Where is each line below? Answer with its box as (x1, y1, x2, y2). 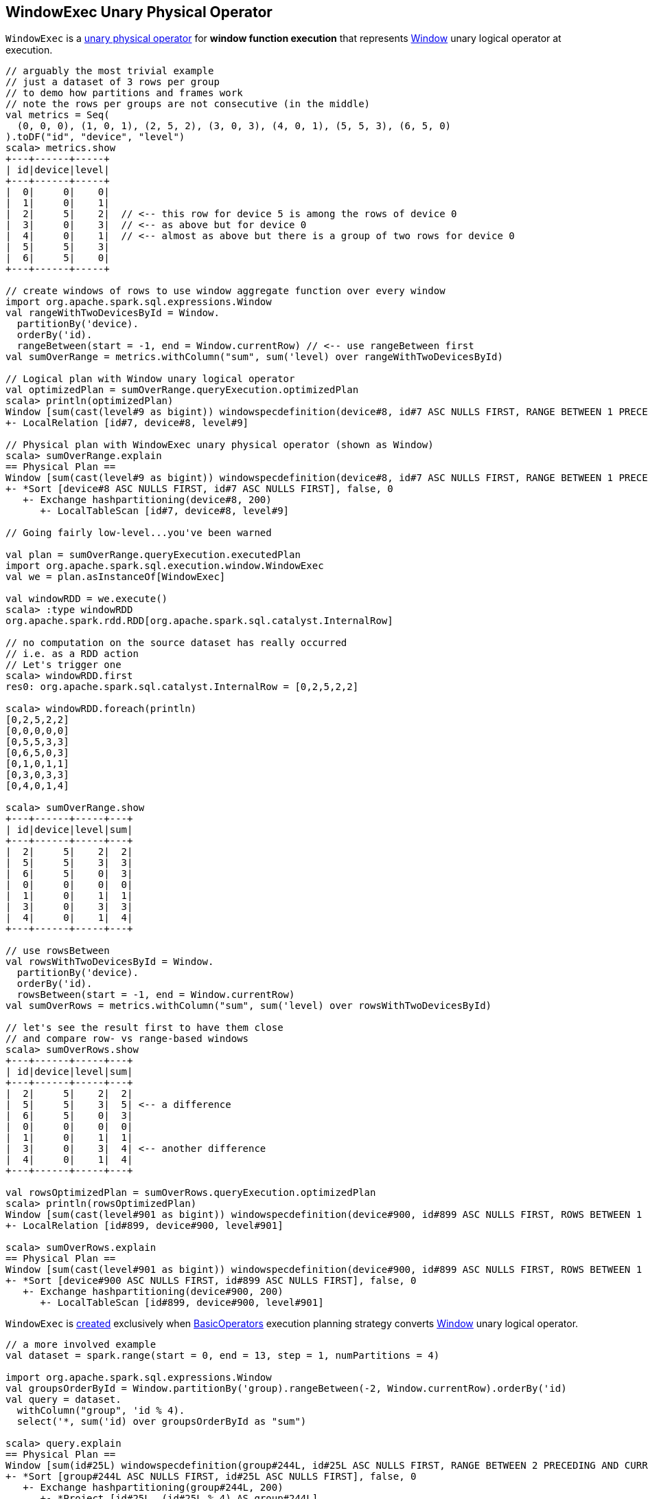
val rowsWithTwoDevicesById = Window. (5, 956, 214, 968)
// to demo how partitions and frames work (5, 87, 243, 99)
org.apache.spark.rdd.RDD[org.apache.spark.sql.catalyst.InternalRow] (5, 615, 393, 627)
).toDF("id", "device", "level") (5, 131, 185, 143)
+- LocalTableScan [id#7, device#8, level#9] (40, 505, 290, 517)
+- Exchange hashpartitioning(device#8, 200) (23, 494, 272, 506)
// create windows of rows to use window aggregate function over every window (5, 285, 445, 297)
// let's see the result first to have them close (5, 1022, 283, 1034)
